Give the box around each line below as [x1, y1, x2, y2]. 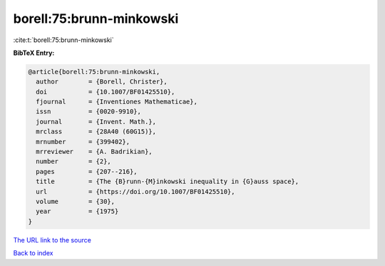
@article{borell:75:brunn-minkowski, [28, 68, 160, 76]
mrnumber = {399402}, [36, 138, 130, 145]
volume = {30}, [36, 198, 115, 205]
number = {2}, [36, 158, 112, 165]
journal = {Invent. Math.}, [36, 118, 157, 126]
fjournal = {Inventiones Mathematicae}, [36, 98, 197, 106]
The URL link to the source [13, 235, 92, 244]
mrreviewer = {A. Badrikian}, [36, 148, 153, 156]
